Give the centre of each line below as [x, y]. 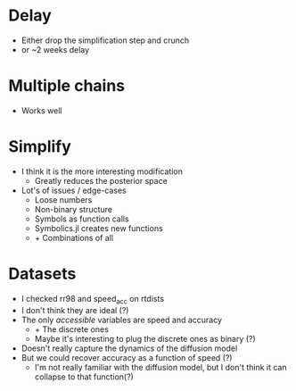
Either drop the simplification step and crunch [105, 40]
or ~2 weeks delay [55, 49]
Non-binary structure [74, 209]
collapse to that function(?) [84, 377]
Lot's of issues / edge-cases [74, 190]
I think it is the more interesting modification [102, 171]
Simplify [40, 147]
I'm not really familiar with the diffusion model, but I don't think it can [160, 367]
